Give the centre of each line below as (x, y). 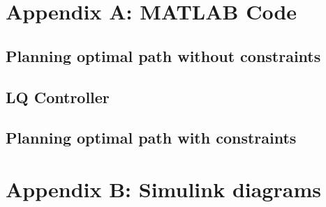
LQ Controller (58, 97)
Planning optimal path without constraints (163, 55)
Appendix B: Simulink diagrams (163, 189)
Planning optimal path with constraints (151, 138)
